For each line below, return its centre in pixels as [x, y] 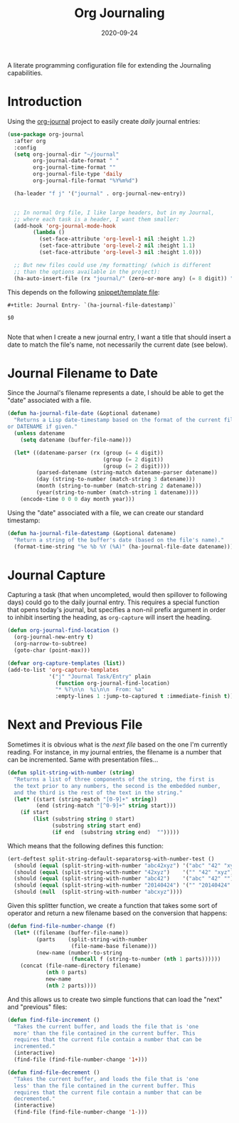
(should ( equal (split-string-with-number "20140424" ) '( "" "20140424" [122, 885]
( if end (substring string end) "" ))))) [116, 832]
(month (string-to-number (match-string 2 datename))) [119, 486]
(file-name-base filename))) [114, 946]
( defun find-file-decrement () [54, 1072]
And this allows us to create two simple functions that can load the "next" [115, 999]
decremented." [34, 1099]
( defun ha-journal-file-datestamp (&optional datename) [92, 533]
